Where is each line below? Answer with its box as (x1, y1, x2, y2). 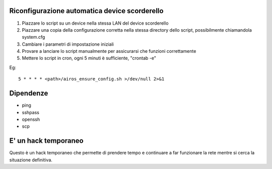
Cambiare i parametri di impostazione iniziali (22, 41, 114, 47)
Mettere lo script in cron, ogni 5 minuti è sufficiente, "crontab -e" (22, 55, 156, 61)
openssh (22, 116, 40, 122)
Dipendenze (9, 89, 48, 98)
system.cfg (22, 34, 45, 40)
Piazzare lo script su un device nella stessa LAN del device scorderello (22, 20, 169, 26)
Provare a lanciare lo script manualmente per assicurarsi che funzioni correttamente (22, 48, 196, 54)
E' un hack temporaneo (9, 136, 84, 145)
